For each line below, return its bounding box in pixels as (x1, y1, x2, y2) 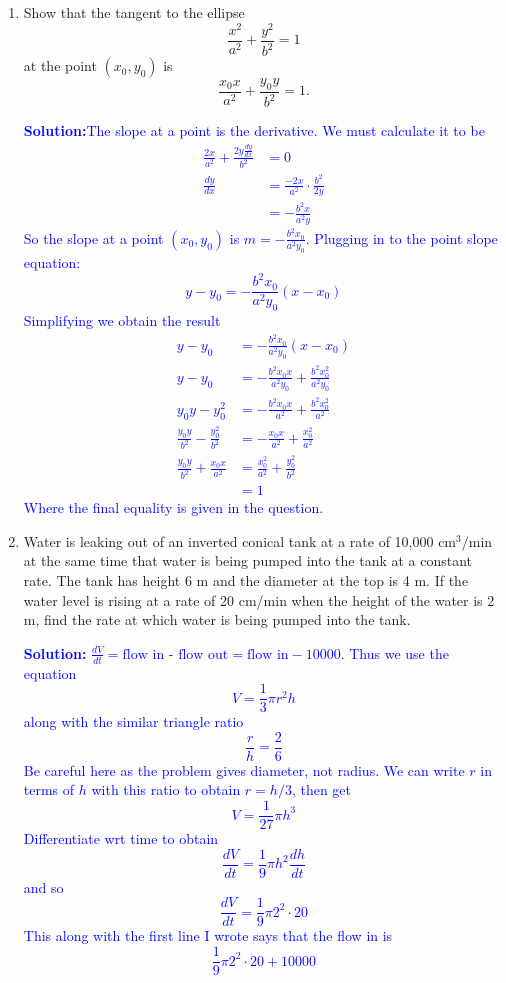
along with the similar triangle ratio (23, 711, 244, 732)
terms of (23, 779, 75, 800)
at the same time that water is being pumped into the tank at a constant (23, 550, 473, 571)
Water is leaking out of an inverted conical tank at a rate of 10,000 (23, 530, 434, 551)
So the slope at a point (23, 227, 164, 248)
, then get (291, 779, 352, 800)
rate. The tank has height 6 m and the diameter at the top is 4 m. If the (23, 569, 469, 590)
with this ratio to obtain (91, 779, 241, 800)
